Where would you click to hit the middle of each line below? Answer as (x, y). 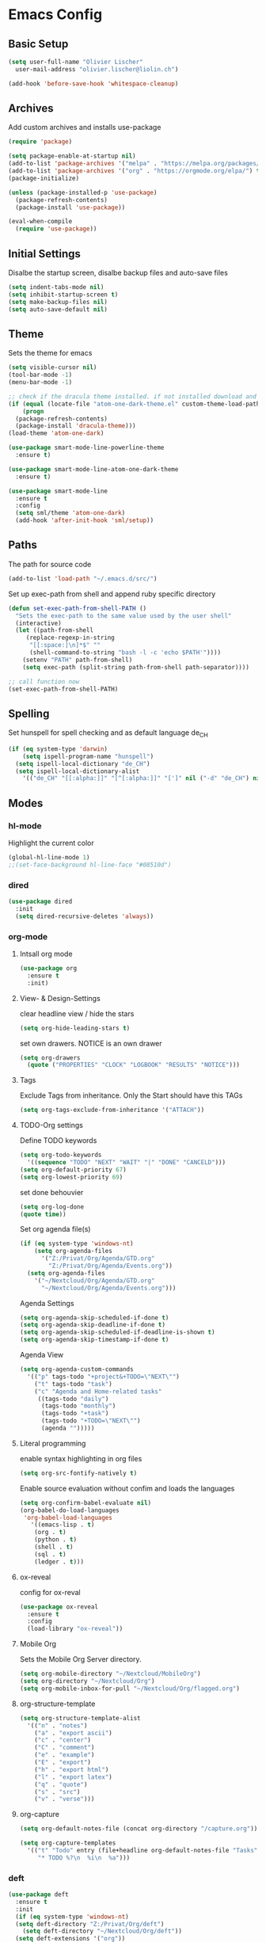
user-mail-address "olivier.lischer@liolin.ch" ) (97, 69)
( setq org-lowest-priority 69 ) (71, 1177)
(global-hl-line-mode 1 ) (49, 858)
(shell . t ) (54, 1547)
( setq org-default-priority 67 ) (73, 1170)
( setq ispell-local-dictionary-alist (78, 771)
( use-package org (48, 969)
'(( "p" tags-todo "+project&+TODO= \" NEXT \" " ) (104, 1377)
